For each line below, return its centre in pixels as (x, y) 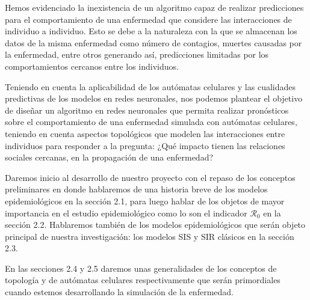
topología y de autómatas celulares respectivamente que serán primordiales (143, 280)
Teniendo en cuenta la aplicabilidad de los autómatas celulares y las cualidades (150, 86)
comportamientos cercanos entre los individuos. (92, 66)
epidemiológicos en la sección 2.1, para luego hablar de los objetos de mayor (145, 201)
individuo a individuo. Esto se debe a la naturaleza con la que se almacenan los (151, 31)
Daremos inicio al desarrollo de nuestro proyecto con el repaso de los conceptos (150, 177)
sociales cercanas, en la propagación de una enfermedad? (109, 157)
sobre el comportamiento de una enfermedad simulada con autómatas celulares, (151, 122)
